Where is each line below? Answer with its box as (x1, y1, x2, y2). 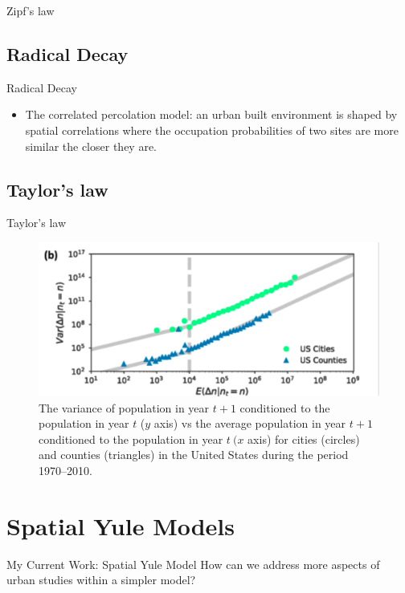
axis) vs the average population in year (153, 415, 346, 432)
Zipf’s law (6, 2, 55, 18)
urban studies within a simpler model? (6, 571, 196, 588)
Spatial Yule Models (6, 509, 235, 542)
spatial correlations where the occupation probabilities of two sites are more (25, 121, 399, 138)
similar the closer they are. (25, 137, 157, 154)
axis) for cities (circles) (247, 430, 360, 447)
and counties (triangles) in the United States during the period (39, 446, 349, 463)
